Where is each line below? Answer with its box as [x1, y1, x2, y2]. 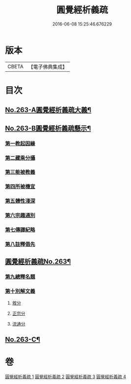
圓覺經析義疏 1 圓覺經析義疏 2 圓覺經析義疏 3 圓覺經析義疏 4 [5, 374, 126, 380]
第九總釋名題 [5, 274, 36, 280]
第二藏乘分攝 [5, 154, 36, 161]
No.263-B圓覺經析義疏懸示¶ [5, 124, 91, 133]
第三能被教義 [5, 169, 36, 176]
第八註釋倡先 [5, 241, 36, 248]
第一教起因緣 [5, 140, 36, 147]
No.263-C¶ [5, 335, 41, 344]
